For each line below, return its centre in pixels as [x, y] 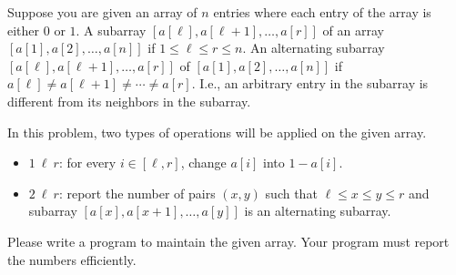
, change [203, 163]
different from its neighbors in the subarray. [129, 101]
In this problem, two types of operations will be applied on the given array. [217, 132]
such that [291, 193]
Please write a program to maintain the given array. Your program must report [228, 241]
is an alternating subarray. [318, 211]
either [24, 30]
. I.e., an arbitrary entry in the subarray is [310, 83]
